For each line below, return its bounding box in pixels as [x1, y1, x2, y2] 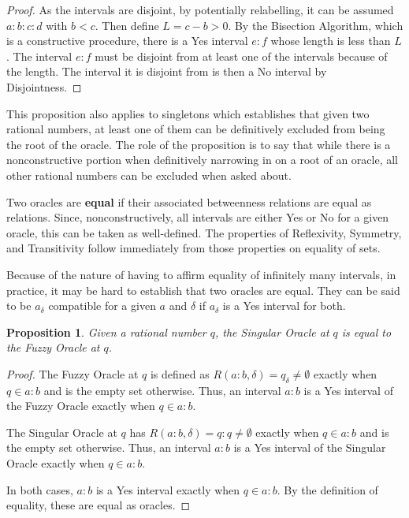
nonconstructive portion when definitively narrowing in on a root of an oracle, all [6, 151, 398, 168]
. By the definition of [277, 481, 378, 498]
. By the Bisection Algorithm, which [228, 17, 403, 33]
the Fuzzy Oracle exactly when [6, 397, 155, 414]
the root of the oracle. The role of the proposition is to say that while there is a [6, 136, 391, 152]
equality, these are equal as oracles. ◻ [6, 497, 191, 513]
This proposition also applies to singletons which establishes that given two [6, 105, 370, 121]
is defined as [150, 365, 210, 382]
